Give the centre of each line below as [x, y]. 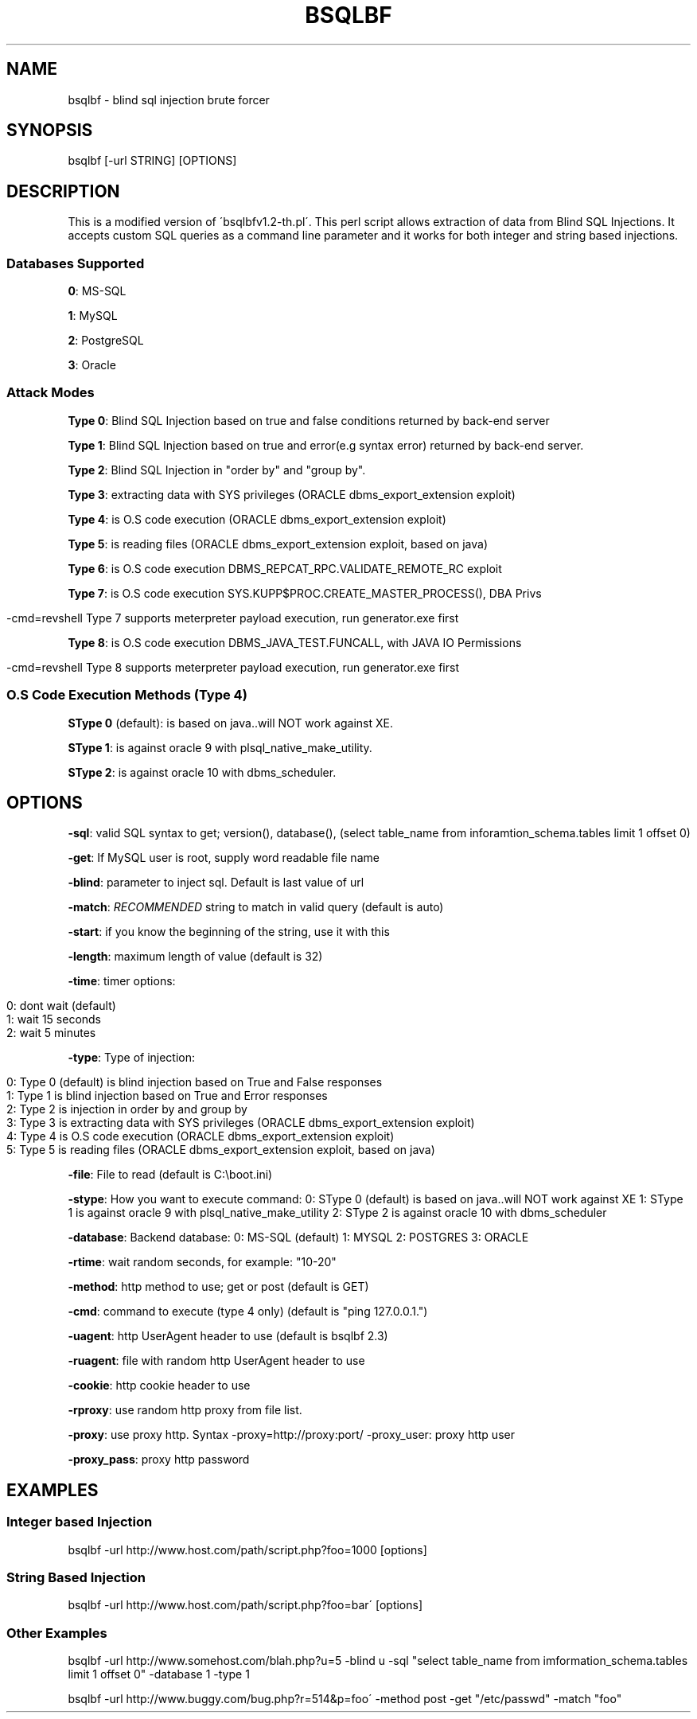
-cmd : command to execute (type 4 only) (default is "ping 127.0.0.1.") [248, 1312]
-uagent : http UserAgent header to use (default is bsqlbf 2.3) [228, 1336]
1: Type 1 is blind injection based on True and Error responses [167, 1096]
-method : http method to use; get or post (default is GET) [218, 1287]
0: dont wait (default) [61, 1006]
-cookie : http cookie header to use [159, 1386]
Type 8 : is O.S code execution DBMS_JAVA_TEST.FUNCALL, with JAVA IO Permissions [295, 642]
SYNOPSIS [50, 131]
